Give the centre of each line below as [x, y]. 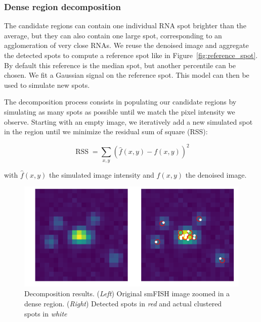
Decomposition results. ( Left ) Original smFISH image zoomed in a [127, 293]
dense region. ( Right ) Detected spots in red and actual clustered [123, 303]
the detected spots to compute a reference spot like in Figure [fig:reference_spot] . [131, 55]
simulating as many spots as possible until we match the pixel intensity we [120, 111]
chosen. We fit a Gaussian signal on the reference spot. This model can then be [127, 75]
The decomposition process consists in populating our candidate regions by [120, 102]
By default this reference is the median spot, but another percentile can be [120, 65]
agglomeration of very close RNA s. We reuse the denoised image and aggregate [126, 45]
